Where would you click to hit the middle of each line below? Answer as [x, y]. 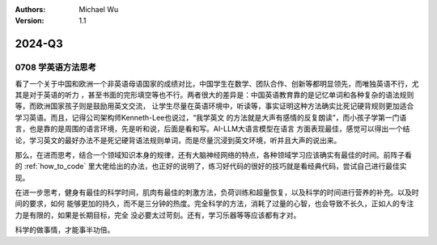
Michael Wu [99, 9]
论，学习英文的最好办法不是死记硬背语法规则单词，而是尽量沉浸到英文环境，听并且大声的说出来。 [178, 140]
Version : [30, 21]
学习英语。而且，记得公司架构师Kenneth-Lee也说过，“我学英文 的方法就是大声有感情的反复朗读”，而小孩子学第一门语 [211, 117]
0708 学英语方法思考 [56, 67]
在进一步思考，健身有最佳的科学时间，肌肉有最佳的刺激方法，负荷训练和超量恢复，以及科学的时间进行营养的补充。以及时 [217, 192]
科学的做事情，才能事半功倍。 [65, 230]
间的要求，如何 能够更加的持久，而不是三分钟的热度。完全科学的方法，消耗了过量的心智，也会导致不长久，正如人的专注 [214, 204]
